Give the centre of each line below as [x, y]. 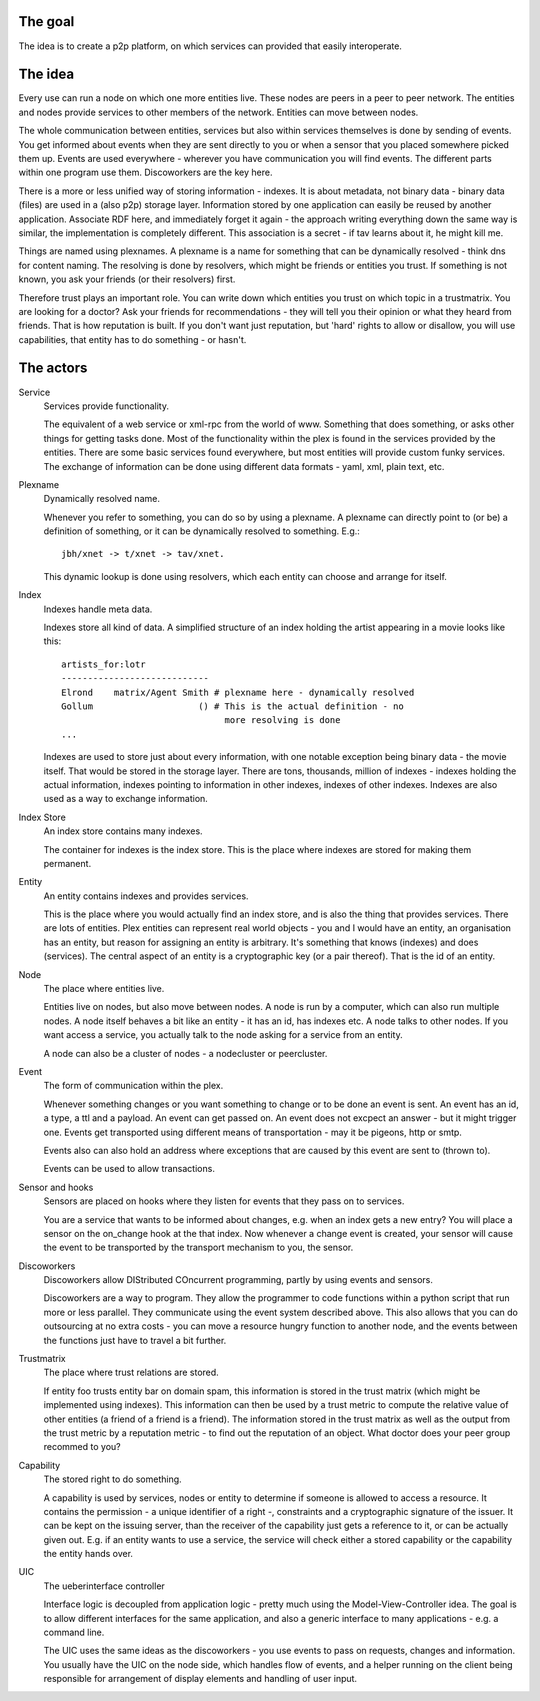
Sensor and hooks [56, 1187]
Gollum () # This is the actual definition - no [232, 706]
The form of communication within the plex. [133, 1086]
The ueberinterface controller [104, 1586]
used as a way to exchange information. [126, 799]
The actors [53, 368]
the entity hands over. [88, 1554]
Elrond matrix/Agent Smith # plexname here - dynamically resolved [238, 692]
